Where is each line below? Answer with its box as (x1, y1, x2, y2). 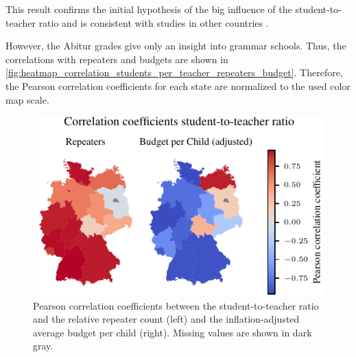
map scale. (5, 92, 49, 106)
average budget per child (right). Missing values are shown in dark (33, 325, 312, 339)
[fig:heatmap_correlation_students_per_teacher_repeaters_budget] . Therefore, (5, 65, 343, 80)
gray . (33, 338, 54, 353)
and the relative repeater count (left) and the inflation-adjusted (33, 312, 300, 326)
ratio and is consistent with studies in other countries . (38, 15, 269, 30)
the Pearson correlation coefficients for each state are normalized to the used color (5, 78, 351, 93)
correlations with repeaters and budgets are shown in (5, 51, 228, 66)
